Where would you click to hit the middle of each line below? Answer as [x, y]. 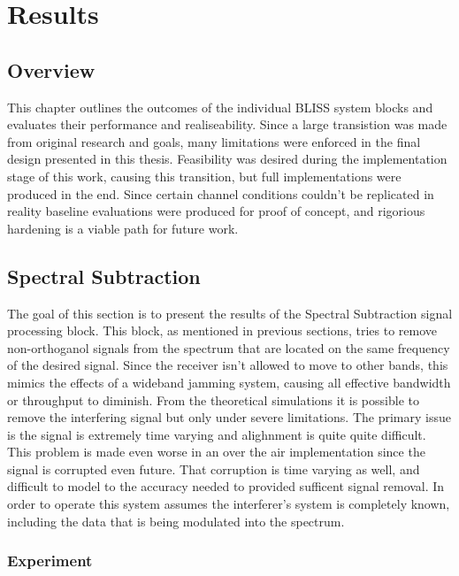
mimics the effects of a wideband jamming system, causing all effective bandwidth [229, 382]
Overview [51, 69]
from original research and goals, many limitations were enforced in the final [214, 141]
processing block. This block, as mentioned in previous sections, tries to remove [222, 330]
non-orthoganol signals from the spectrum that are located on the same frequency [229, 347]
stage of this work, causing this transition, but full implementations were [204, 176]
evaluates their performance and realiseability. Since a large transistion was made [227, 124]
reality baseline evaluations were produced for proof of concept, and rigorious [216, 211]
